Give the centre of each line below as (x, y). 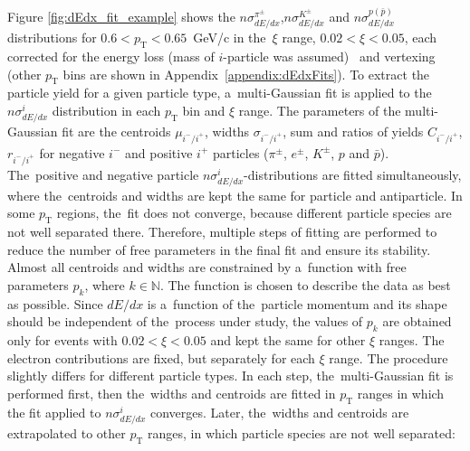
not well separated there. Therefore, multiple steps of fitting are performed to (222, 232)
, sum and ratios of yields (353, 132)
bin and (204, 111)
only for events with (62, 340)
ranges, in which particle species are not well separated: (301, 432)
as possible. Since (55, 303)
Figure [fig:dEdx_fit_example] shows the (121, 16)
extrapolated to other (67, 432)
